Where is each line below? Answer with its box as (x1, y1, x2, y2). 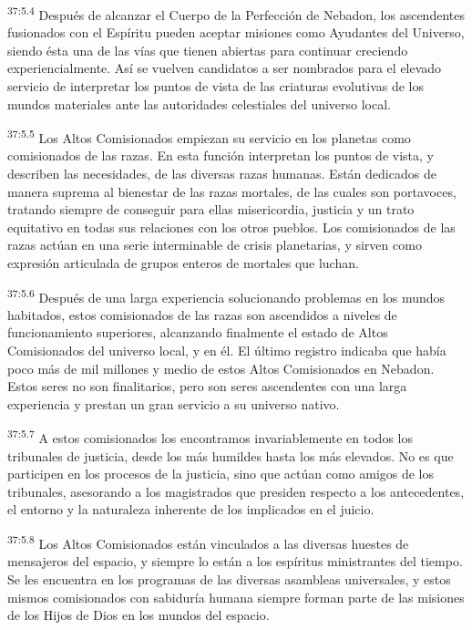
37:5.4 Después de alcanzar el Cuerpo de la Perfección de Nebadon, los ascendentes (7, 3, 465, 24)
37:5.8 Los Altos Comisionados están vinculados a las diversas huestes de (7, 532, 409, 553)
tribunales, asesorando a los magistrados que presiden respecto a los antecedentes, (7, 481, 465, 501)
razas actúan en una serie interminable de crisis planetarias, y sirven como (7, 235, 422, 254)
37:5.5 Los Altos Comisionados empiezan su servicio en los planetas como (7, 126, 411, 147)
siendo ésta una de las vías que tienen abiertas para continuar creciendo (7, 40, 408, 59)
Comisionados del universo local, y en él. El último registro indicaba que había (7, 341, 446, 360)
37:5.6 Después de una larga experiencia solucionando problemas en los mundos (7, 284, 446, 306)
